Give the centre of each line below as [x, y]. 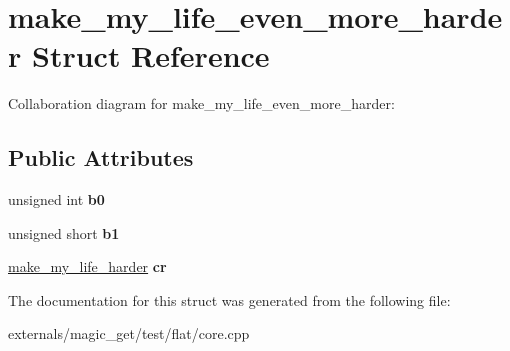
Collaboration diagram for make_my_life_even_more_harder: [201, 103]
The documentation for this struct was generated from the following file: [229, 299]
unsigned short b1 [64, 232]
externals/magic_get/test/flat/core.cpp [129, 333]
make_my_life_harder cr [87, 266]
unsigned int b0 [56, 199]
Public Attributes [101, 157]
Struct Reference [150, 55]
